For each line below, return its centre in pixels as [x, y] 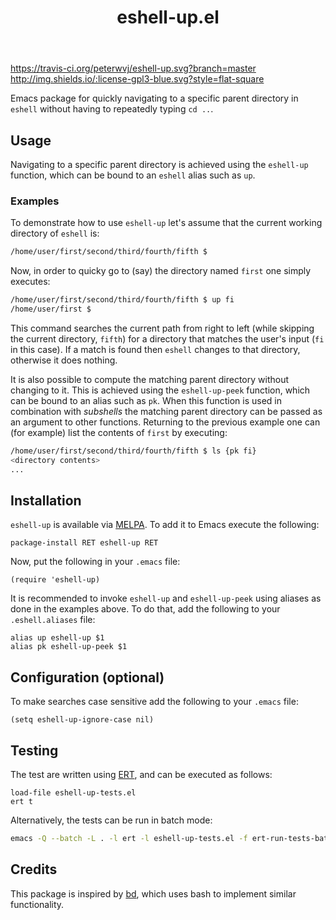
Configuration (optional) [87, 677]
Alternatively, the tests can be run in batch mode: [111, 820]
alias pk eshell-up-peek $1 [69, 647]
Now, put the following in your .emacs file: [95, 562]
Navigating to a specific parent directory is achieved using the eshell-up [159, 164]
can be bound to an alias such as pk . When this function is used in [146, 400]
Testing [34, 750]
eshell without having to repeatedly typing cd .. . [112, 109]
